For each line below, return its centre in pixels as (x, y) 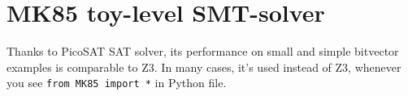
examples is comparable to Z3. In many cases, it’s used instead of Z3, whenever (204, 67)
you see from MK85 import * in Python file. (117, 83)
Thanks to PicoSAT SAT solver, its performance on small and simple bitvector (203, 51)
